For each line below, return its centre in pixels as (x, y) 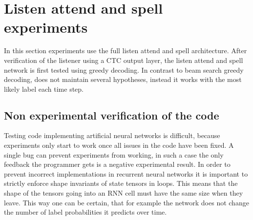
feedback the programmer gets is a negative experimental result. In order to (117, 164)
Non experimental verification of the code (112, 115)
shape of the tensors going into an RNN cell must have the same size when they (124, 193)
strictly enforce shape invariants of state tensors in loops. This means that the (121, 183)
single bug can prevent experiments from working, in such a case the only (114, 154)
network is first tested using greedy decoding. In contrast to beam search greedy (124, 70)
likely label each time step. (44, 89)
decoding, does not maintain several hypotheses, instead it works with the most (123, 79)
